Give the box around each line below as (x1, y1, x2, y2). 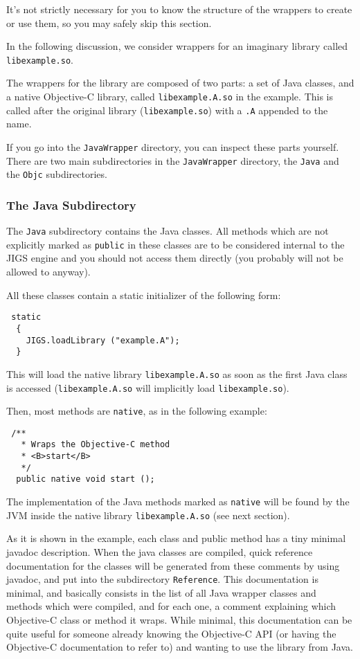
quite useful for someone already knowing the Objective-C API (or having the (6, 626, 336, 640)
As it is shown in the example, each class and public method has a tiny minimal (6, 531, 346, 545)
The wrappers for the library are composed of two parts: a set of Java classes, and (6, 75, 354, 90)
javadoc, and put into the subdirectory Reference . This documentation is (6, 572, 318, 586)
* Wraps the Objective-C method (21, 440, 170, 450)
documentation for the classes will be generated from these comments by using (6, 558, 340, 572)
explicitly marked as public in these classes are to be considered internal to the (6, 237, 345, 251)
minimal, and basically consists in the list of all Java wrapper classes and (6, 585, 316, 599)
